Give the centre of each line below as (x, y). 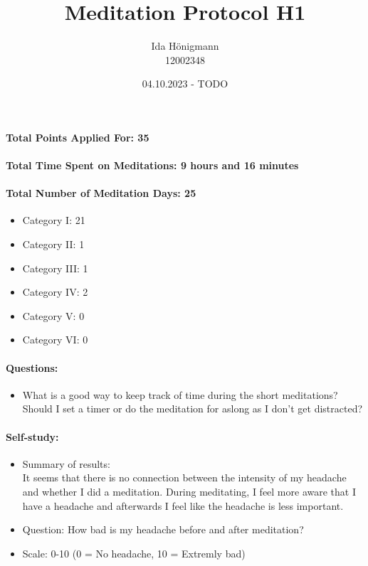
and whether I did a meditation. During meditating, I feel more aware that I (189, 492)
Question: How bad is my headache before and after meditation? (163, 529)
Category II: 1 (53, 244)
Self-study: (32, 436)
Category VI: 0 (55, 340)
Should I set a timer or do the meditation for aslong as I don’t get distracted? (193, 409)
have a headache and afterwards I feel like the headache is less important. (183, 505)
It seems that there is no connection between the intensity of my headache (184, 477)
